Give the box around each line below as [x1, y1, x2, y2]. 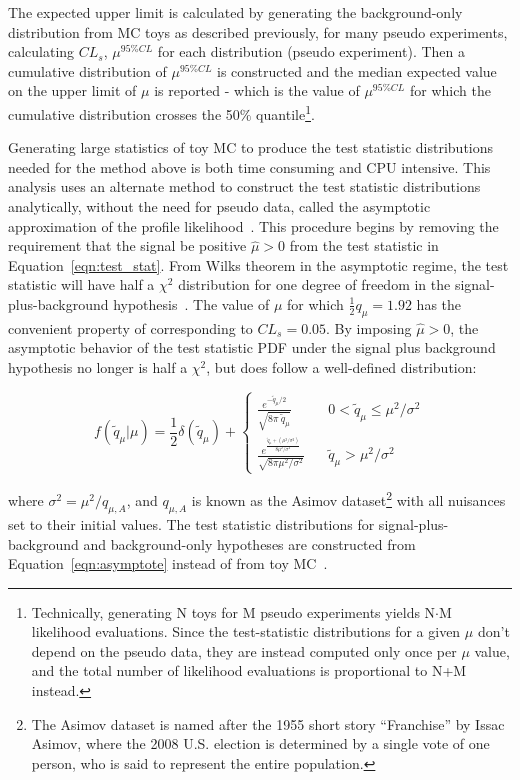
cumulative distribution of [8, 60, 167, 81]
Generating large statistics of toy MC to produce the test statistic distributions [8, 137, 494, 158]
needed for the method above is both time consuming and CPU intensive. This [8, 156, 491, 177]
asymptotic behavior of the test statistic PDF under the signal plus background [8, 337, 496, 358]
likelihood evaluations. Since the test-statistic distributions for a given [31, 621, 461, 642]
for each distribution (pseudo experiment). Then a [157, 41, 465, 62]
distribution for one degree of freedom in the [178, 274, 451, 295]
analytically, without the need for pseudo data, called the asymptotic [8, 196, 431, 216]
